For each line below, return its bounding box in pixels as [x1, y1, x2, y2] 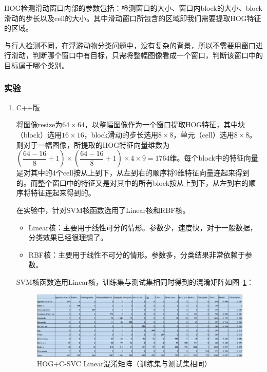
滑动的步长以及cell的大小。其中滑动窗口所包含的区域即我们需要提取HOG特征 [4, 12, 261, 23]
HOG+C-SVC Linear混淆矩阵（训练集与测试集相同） [36, 358, 212, 369]
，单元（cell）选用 [173, 129, 234, 140]
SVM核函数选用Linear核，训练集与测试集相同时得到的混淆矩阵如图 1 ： [16, 276, 254, 287]
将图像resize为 [16, 119, 63, 130]
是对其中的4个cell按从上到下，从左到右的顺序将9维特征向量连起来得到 [16, 167, 250, 178]
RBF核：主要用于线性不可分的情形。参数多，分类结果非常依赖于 [28, 249, 245, 260]
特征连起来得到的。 [30, 187, 96, 198]
